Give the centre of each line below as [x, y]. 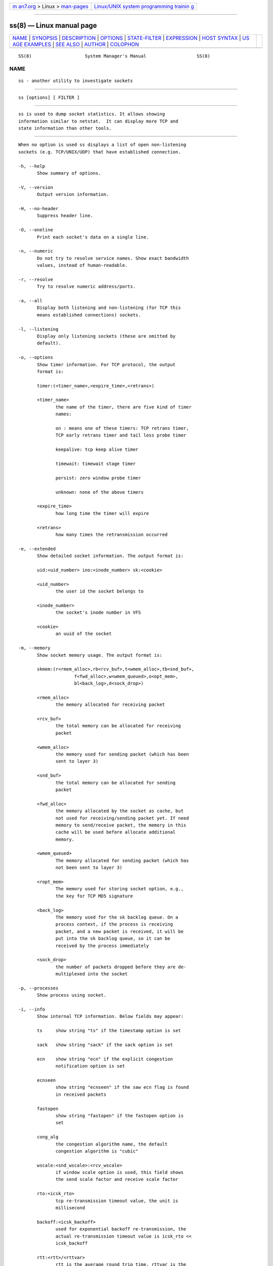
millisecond [71, 1208]
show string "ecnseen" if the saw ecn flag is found [122, 1087]
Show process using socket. [72, 995]
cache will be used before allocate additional [116, 832]
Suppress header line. [65, 216]
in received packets [81, 1094]
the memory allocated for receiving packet [110, 705]
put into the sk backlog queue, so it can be [113, 939]
